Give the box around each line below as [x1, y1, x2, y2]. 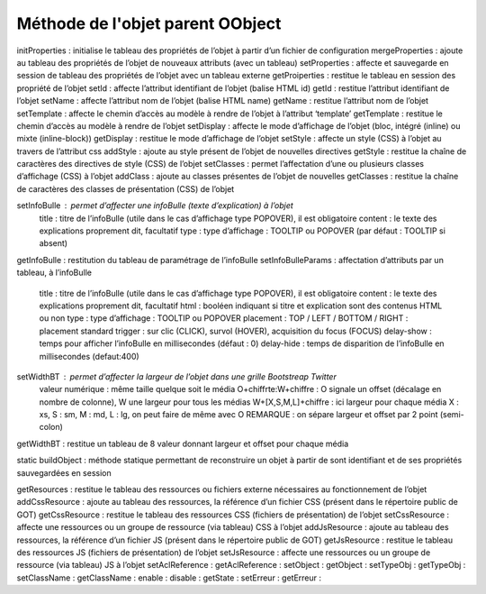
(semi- [439, 409, 464, 420]
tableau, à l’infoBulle [16, 267, 92, 279]
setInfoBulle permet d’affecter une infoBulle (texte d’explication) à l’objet [16, 200, 294, 211]
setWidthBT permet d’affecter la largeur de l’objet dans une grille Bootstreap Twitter [16, 370, 337, 382]
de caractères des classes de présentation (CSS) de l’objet [16, 183, 235, 194]
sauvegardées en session [16, 467, 112, 478]
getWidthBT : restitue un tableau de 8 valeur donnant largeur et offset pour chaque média [16, 438, 349, 449]
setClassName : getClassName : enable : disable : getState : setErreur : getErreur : [16, 572, 322, 583]
